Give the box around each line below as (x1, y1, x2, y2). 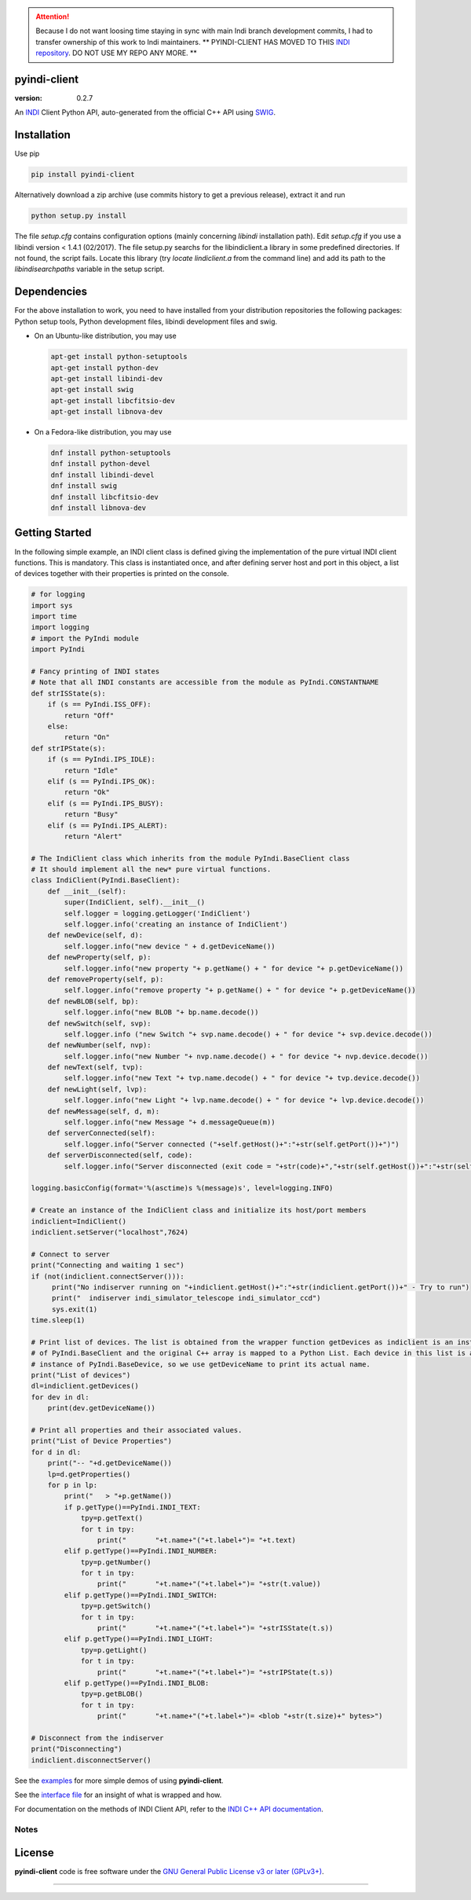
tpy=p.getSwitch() (80, 1601, 152, 1611)
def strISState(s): (31, 688, 106, 698)
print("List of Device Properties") (31, 1436, 173, 1446)
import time (31, 612, 78, 621)
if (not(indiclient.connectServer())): (31, 1271, 184, 1281)
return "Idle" (64, 766, 119, 775)
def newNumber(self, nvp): (47, 1041, 152, 1050)
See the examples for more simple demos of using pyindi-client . (14, 1776, 224, 1785)
